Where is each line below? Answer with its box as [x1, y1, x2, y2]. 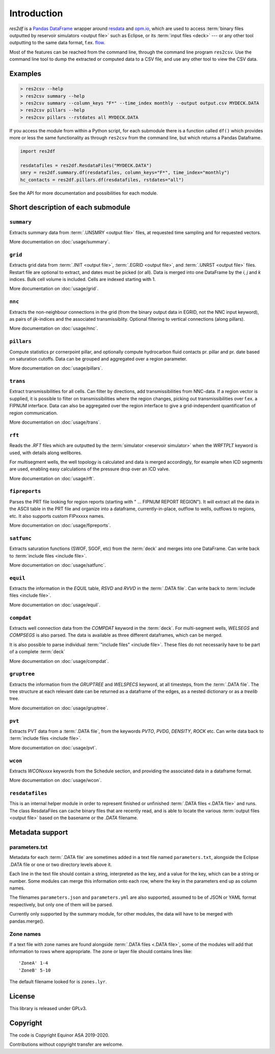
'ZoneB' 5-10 [18, 967, 51, 973]
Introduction [9, 8, 63, 19]
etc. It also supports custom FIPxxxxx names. [9, 513, 105, 519]
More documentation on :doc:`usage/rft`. [9, 475, 95, 481]
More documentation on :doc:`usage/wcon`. [9, 777, 102, 784]
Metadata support [9, 828, 68, 837]
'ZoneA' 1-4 [18, 960, 48, 966]
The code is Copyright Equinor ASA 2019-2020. [9, 1032, 109, 1038]
